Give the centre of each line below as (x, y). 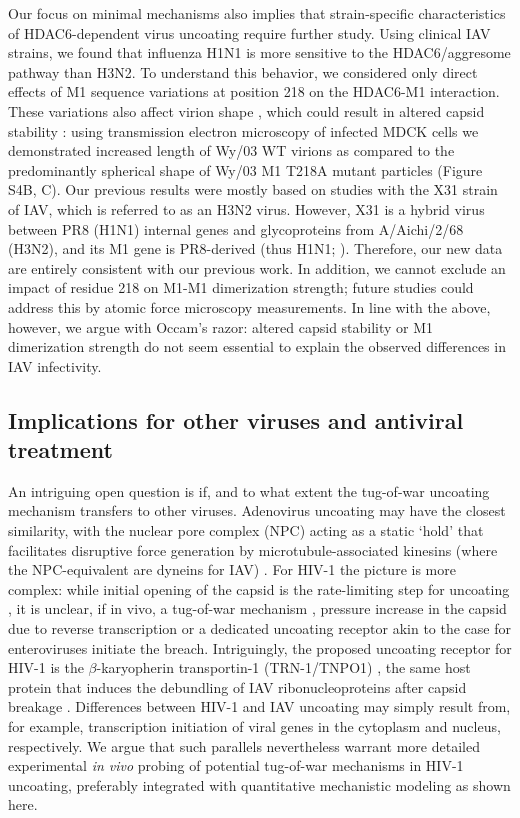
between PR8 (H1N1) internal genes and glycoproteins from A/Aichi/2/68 (236, 228)
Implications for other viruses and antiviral (236, 419)
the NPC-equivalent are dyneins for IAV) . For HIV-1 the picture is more (232, 569)
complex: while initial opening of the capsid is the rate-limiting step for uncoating (259, 588)
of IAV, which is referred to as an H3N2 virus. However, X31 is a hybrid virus (246, 208)
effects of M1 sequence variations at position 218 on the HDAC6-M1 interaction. (254, 91)
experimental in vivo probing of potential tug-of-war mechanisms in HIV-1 (236, 765)
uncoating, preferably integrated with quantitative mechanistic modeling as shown (259, 784)
